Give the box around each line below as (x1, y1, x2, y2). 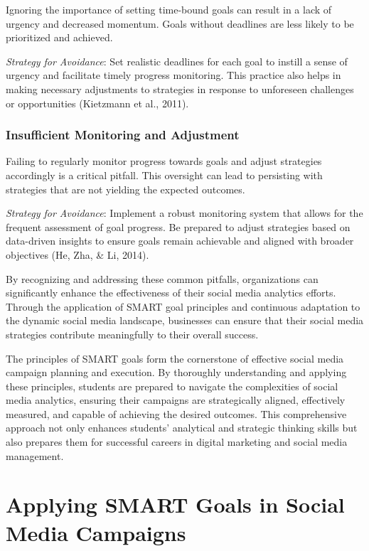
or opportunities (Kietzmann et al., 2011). (6, 95, 189, 110)
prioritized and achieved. (6, 30, 113, 45)
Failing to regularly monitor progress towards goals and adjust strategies (6, 154, 322, 168)
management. (6, 448, 64, 463)
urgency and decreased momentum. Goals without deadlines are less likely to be (6, 16, 354, 31)
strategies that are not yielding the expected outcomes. (6, 181, 245, 196)
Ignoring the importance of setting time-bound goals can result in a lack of (6, 2, 332, 16)
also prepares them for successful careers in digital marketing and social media (6, 434, 348, 449)
